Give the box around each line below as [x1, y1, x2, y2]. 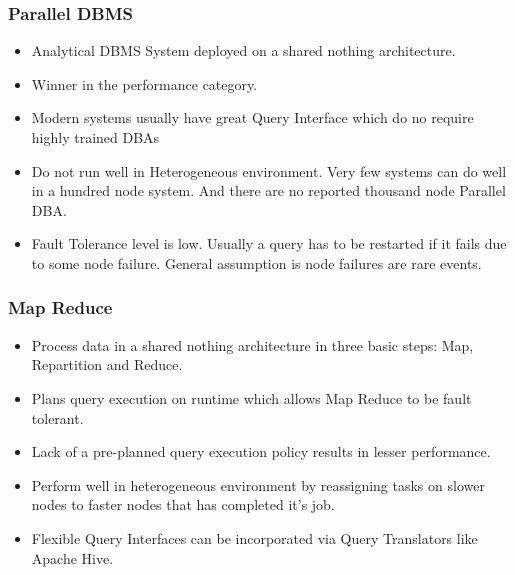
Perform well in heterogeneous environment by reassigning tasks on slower [31, 474, 485, 495]
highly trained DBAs [31, 127, 160, 147]
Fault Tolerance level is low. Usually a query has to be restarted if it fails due [31, 233, 507, 254]
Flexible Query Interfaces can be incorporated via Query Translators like [31, 527, 478, 548]
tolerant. [31, 407, 84, 428]
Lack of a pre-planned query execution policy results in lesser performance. [31, 441, 491, 462]
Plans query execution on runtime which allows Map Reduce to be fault [31, 387, 472, 408]
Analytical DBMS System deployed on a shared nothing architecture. [31, 40, 456, 61]
